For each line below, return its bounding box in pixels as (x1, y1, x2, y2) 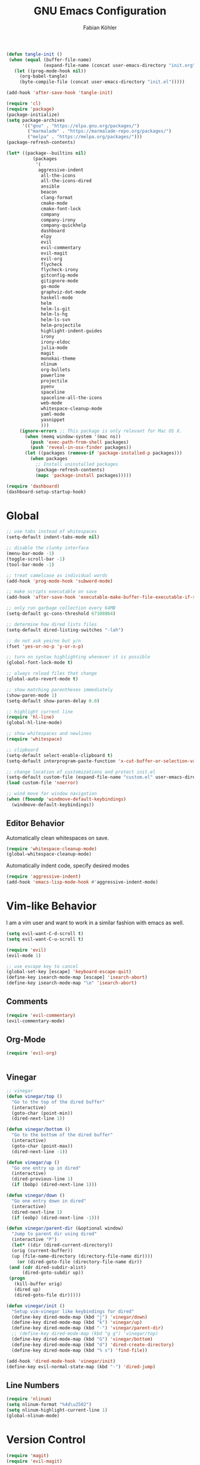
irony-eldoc (40, 339, 70, 345)
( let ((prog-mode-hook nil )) (14, 68, 86, 74)
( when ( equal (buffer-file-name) (8, 57, 92, 63)
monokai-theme (40, 355, 76, 362)
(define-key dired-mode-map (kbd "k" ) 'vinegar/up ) (11, 1319, 143, 1326)
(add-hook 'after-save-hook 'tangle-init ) (6, 90, 113, 96)
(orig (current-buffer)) (11, 1248, 73, 1253)
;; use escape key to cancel (6, 963, 79, 969)
